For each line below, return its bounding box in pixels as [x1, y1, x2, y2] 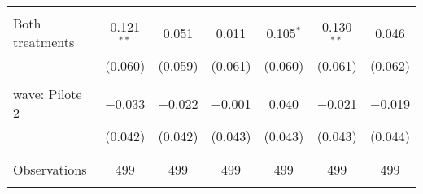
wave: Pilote [13, 84, 82, 103]
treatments [13, 32, 75, 51]
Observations [13, 160, 87, 179]
